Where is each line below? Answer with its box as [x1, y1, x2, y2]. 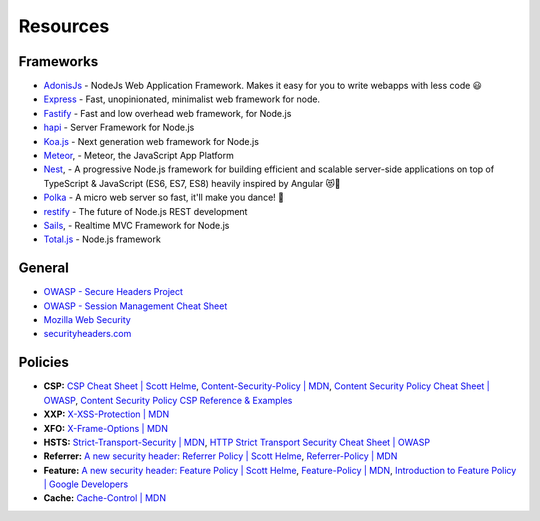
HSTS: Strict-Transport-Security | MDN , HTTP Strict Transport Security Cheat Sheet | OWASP [43, 436, 430, 448]
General [18, 260, 70, 277]
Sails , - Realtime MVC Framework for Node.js [43, 219, 230, 231]
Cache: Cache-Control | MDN [43, 492, 167, 504]
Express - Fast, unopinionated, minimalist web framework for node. [43, 93, 320, 105]
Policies [18, 354, 70, 371]
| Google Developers [43, 478, 129, 490]
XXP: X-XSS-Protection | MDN [43, 408, 170, 420]
